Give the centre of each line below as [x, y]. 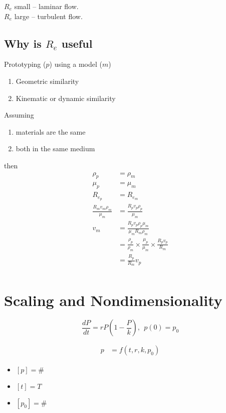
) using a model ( [76, 64]
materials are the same [51, 131]
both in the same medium [55, 148]
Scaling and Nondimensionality [113, 300]
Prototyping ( [25, 64]
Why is [23, 43]
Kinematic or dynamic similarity [66, 98]
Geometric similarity [47, 81]
